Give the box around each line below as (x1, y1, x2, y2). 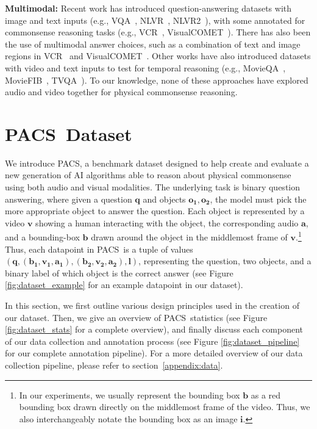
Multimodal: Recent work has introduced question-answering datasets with (5, 2, 292, 14)
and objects (143, 192, 186, 205)
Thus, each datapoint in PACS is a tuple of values (5, 242, 193, 255)
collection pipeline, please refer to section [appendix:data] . (5, 359, 223, 372)
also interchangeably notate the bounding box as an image (19, 412, 238, 425)
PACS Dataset (5, 121, 132, 146)
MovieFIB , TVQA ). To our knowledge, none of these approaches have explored (5, 73, 308, 86)
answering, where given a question (5, 192, 132, 205)
